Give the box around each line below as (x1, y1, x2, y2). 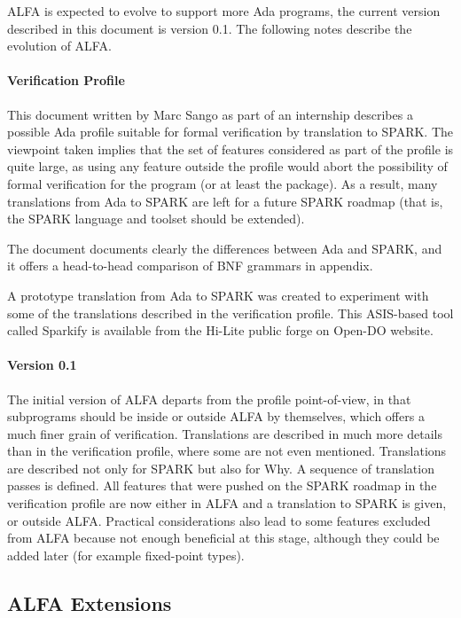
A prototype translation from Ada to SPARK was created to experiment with (7, 286, 429, 304)
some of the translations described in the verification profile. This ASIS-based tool (7, 303, 454, 322)
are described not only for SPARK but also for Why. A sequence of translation (7, 458, 434, 477)
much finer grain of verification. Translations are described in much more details (7, 424, 442, 442)
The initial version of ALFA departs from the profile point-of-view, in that (7, 389, 411, 408)
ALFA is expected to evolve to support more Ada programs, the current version (7, 2, 441, 20)
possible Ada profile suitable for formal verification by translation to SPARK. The (7, 122, 454, 141)
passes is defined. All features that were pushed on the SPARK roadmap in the (7, 476, 437, 495)
